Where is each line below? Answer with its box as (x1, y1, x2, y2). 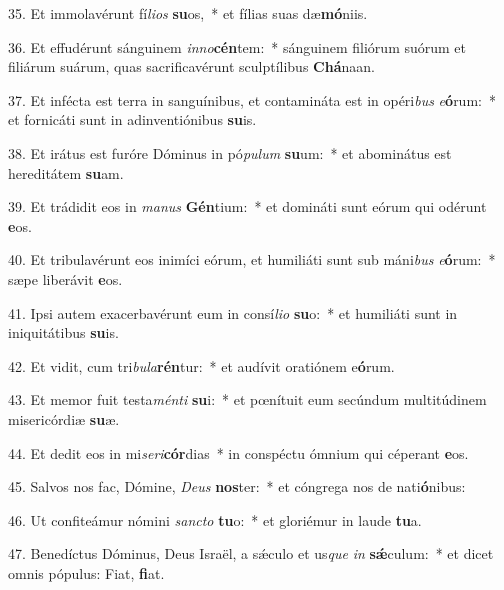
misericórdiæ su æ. (8, 408, 120, 429)
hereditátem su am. (8, 162, 124, 183)
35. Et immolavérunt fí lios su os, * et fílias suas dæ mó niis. (8, 3, 368, 23)
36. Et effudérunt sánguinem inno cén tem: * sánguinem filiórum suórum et (8, 36, 467, 57)
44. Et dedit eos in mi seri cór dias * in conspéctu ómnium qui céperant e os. (8, 442, 469, 463)
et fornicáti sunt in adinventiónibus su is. (8, 109, 257, 130)
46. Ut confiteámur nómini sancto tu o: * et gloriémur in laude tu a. (8, 509, 422, 530)
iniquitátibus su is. (8, 322, 119, 343)
